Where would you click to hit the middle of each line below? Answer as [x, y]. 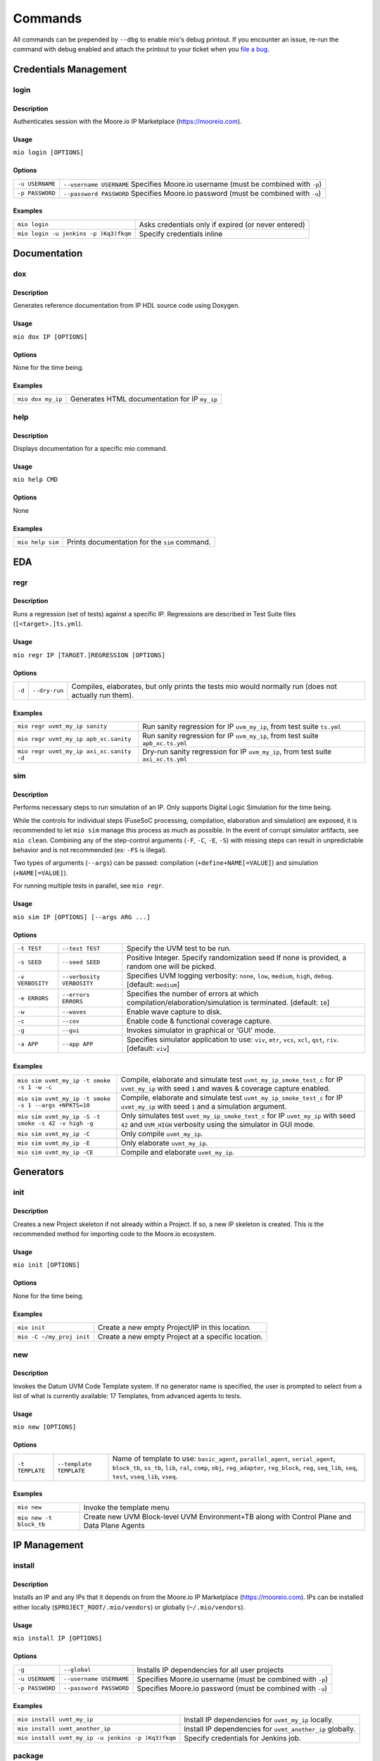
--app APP [78, 1044]
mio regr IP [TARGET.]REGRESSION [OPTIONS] [89, 655]
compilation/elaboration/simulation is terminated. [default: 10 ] [228, 1002]
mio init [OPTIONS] [46, 1265]
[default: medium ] [153, 984]
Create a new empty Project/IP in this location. [174, 1328]
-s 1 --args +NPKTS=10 [54, 1105]
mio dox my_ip [40, 399]
